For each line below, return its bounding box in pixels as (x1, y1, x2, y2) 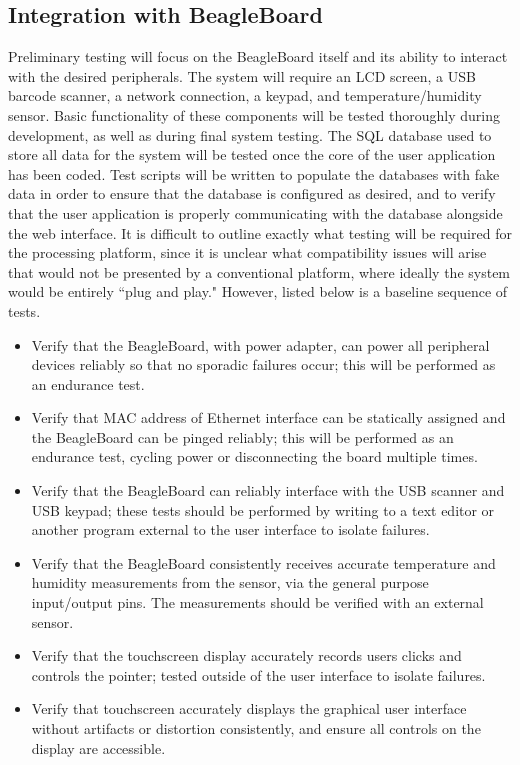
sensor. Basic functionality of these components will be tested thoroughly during (8, 104, 500, 125)
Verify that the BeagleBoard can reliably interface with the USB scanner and (31, 480, 505, 501)
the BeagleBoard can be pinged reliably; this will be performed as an (31, 426, 454, 447)
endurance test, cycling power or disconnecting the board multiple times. (31, 446, 478, 467)
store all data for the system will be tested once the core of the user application (8, 144, 496, 165)
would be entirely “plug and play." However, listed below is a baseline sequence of (8, 281, 508, 302)
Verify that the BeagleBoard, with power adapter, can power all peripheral (31, 334, 490, 355)
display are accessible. (31, 737, 166, 758)
